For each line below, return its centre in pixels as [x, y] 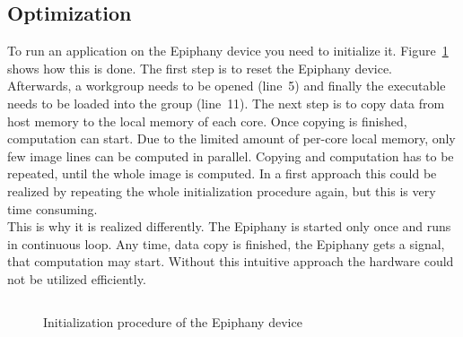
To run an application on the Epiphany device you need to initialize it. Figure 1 [228, 51]
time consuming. [52, 208]
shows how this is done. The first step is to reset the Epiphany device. [200, 68]
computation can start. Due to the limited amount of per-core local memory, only [231, 138]
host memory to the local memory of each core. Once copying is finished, [207, 121]
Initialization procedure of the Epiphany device [173, 321]
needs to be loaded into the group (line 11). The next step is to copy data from [226, 103]
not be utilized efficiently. [77, 278]
